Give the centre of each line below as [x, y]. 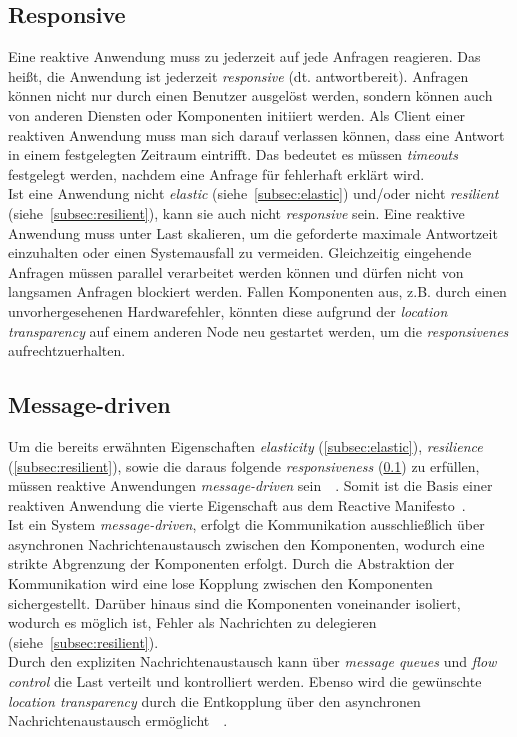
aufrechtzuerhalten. [67, 350]
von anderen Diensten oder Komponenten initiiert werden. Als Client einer [237, 114]
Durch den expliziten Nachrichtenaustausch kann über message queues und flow [252, 661]
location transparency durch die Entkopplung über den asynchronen [214, 700]
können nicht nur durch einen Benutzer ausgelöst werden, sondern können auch [250, 95]
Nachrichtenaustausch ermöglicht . [118, 720]
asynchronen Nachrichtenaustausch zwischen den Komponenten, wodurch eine [246, 543]
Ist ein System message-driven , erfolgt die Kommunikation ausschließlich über [246, 524]
